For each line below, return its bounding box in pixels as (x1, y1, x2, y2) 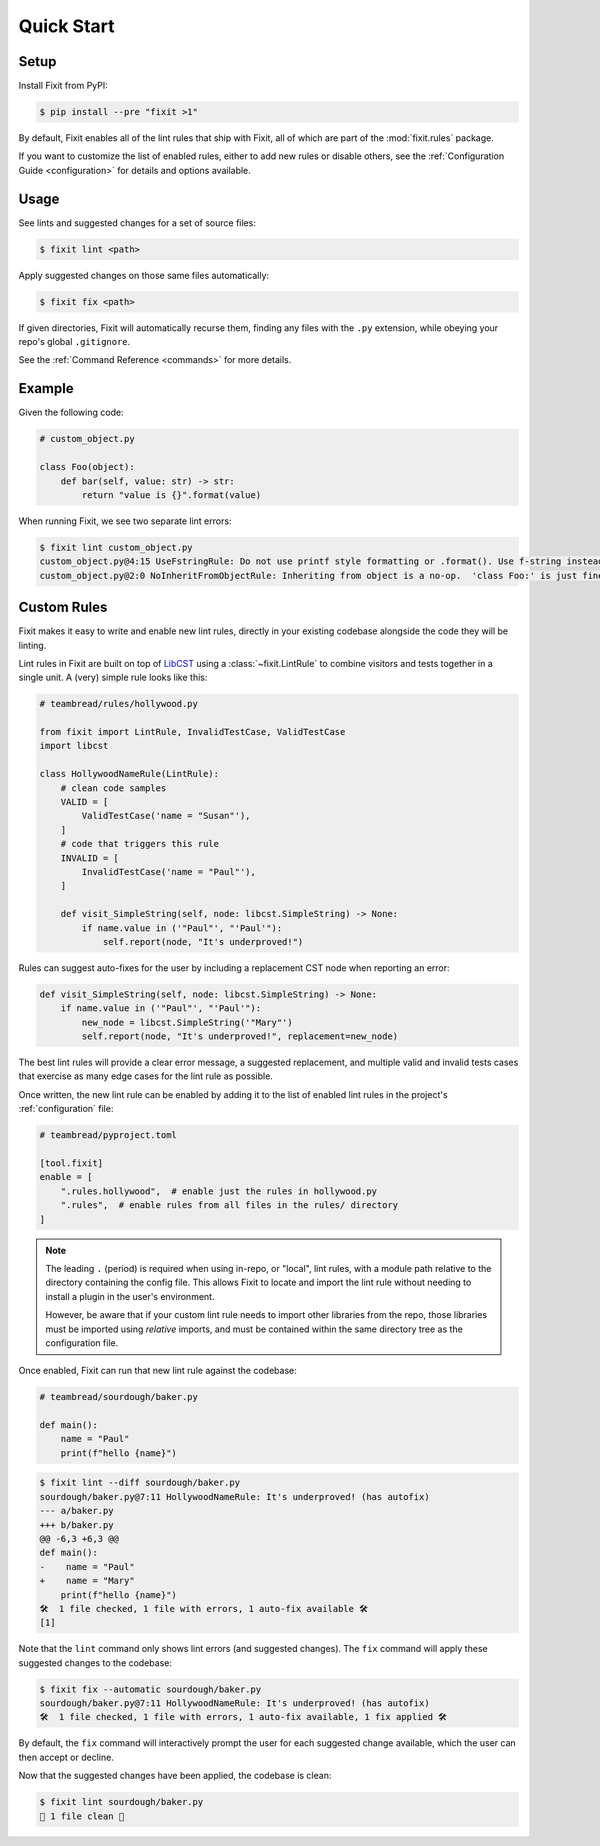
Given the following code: (18, 406, 124, 419)
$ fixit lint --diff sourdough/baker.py (39, 1477, 240, 1489)
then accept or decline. (18, 1751, 114, 1763)
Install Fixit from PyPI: (18, 80, 109, 92)
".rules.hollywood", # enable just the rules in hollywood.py (60, 1185, 378, 1197)
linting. (18, 639, 47, 651)
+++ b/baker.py (39, 1519, 114, 1530)
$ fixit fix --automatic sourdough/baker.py (39, 1683, 262, 1695)
